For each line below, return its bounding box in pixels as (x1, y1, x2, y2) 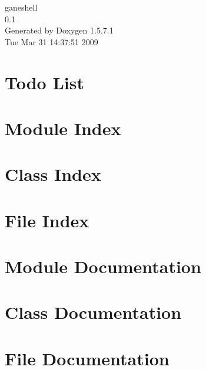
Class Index (5, 162, 101, 186)
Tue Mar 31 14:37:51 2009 (5, 35, 98, 48)
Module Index (5, 116, 121, 140)
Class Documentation (5, 300, 182, 324)
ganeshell (5, 1, 38, 13)
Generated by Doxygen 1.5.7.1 (5, 24, 114, 36)
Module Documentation (5, 254, 201, 278)
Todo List (5, 70, 84, 94)
